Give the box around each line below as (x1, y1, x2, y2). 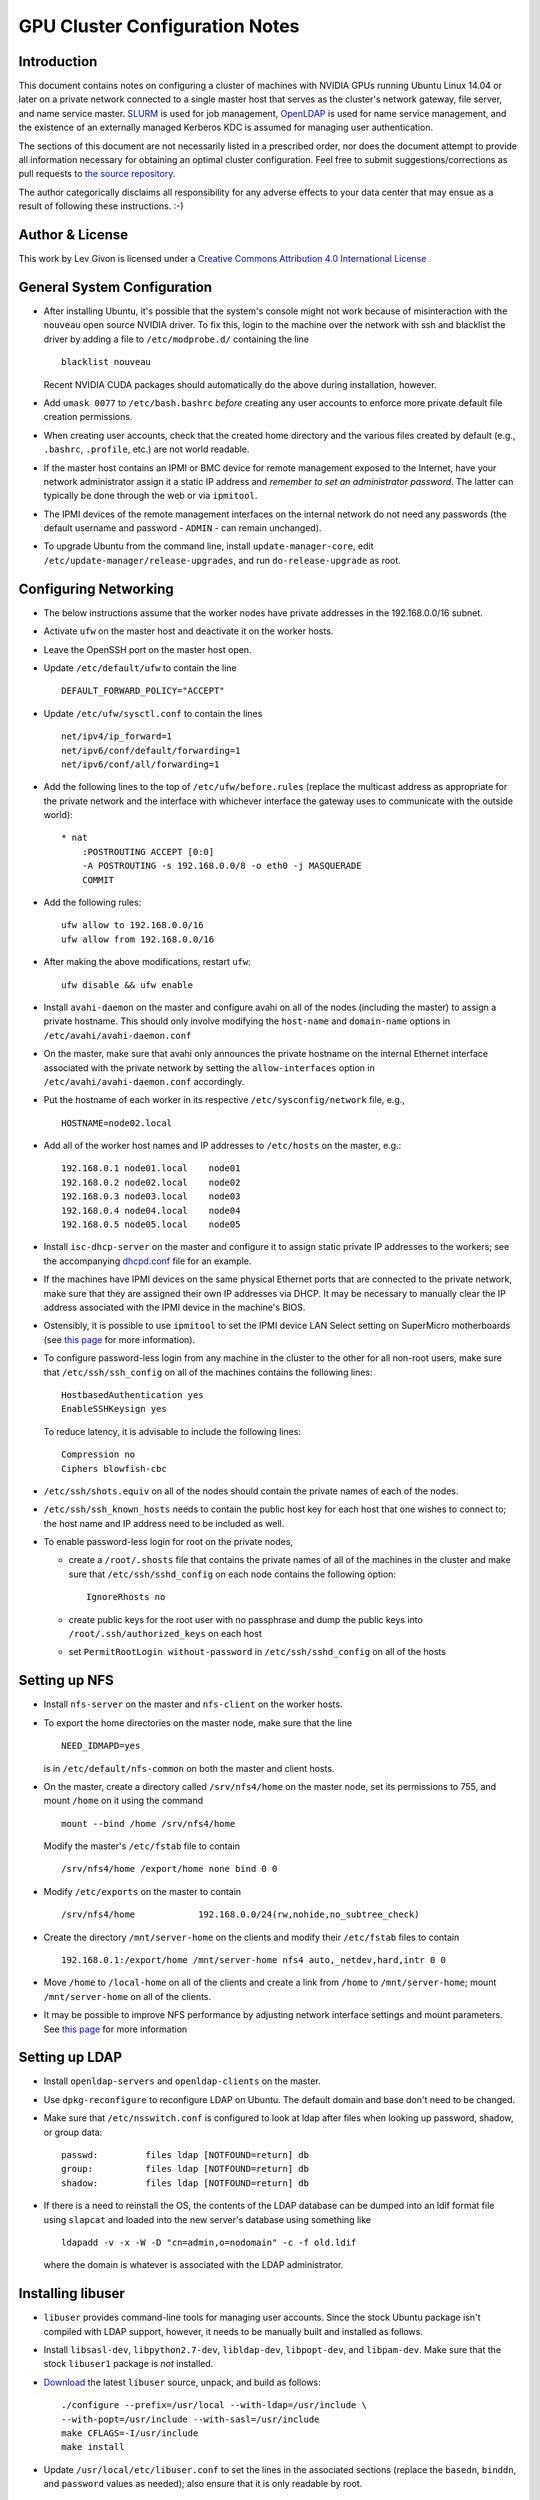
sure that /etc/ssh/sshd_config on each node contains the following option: (68, 1568, 397, 1580)
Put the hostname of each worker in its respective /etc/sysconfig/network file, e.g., (43, 1094, 405, 1106)
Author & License (18, 226, 129, 243)
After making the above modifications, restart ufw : (43, 956, 252, 968)
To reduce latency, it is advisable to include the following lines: (43, 1425, 302, 1437)
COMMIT (81, 874, 115, 885)
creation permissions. (43, 411, 133, 423)
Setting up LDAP (18, 2049, 123, 2066)
